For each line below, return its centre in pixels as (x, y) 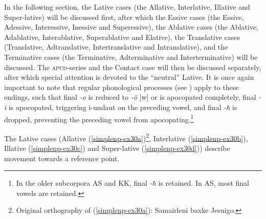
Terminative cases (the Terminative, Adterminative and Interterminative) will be (131, 57)
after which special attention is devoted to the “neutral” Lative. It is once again (129, 77)
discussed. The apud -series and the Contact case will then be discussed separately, (133, 67)
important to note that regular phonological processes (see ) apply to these (121, 87)
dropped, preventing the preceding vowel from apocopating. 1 (99, 118)
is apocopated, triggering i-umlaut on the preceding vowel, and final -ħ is (123, 107)
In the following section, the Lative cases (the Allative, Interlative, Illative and (127, 7)
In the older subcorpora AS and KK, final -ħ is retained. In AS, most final (132, 183)
